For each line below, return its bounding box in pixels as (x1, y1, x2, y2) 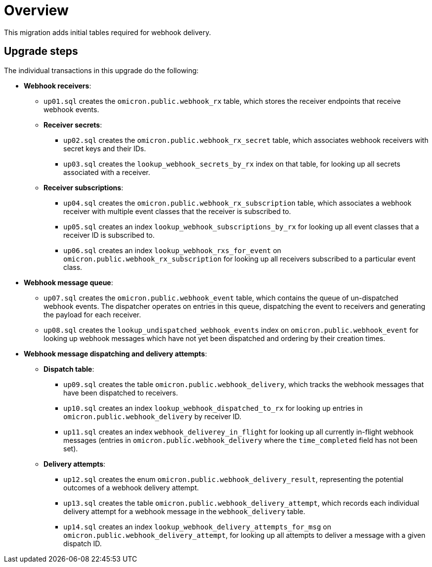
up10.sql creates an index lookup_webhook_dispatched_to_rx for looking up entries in (63, 403, 363, 412)
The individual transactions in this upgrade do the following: (4, 66, 199, 75)
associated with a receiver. (63, 168, 150, 176)
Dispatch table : (43, 364, 94, 373)
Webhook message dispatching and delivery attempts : (24, 349, 207, 358)
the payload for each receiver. (43, 310, 141, 319)
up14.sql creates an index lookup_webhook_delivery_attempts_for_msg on (63, 522, 332, 531)
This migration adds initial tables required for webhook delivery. (4, 28, 211, 37)
